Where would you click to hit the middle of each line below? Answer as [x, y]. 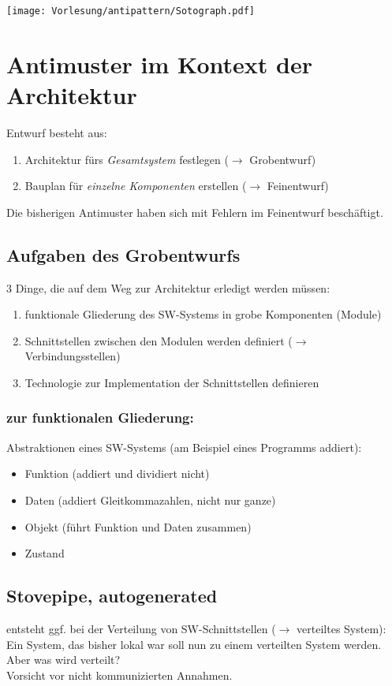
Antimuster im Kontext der [159, 63]
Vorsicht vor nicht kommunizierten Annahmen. [119, 675]
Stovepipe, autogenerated [112, 596]
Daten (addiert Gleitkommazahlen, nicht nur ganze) [150, 500]
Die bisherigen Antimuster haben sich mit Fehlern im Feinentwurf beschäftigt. [195, 212]
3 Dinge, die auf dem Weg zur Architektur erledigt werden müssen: [168, 287]
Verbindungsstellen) [73, 356]
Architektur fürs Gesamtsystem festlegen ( [127, 159]
